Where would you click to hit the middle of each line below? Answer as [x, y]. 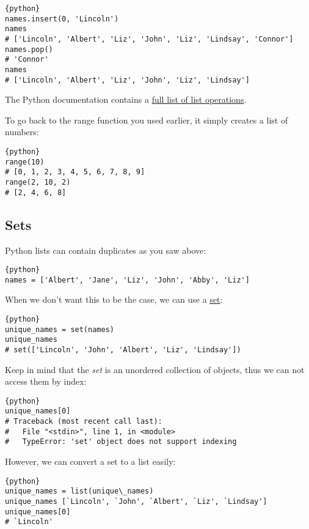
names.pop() [29, 49]
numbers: [22, 132]
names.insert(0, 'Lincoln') [62, 19]
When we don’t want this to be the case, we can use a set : [114, 299]
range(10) [25, 162]
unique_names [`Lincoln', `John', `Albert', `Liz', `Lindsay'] [136, 502]
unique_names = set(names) [60, 329]
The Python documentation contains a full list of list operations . [126, 99]
